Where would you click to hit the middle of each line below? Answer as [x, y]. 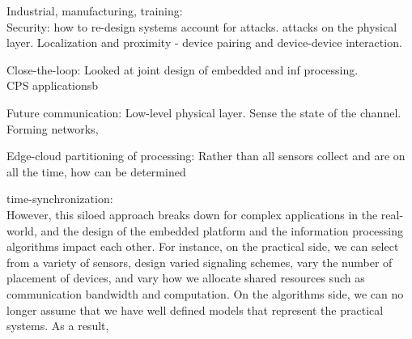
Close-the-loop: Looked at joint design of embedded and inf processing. [183, 69]
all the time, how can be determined [96, 171]
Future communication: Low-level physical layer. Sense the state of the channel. [204, 112]
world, [22, 230]
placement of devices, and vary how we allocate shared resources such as [186, 278]
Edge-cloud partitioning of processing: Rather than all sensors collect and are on [206, 156]
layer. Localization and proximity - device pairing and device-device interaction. [204, 42]
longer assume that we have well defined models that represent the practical [195, 309]
